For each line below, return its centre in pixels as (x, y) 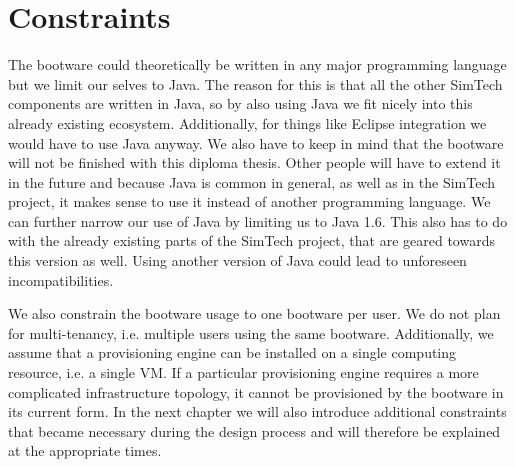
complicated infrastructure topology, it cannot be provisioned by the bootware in (256, 391)
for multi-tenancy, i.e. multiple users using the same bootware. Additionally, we (251, 332)
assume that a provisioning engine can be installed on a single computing (232, 352)
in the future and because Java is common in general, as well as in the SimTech (252, 181)
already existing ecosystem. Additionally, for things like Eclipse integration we (247, 122)
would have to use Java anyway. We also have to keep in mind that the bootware (256, 142)
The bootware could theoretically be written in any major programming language (257, 64)
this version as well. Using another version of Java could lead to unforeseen (237, 260)
